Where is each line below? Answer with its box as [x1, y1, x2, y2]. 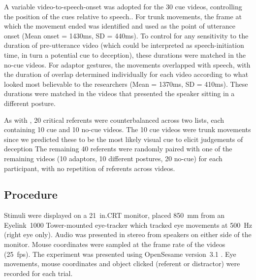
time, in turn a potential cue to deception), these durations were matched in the [4, 49, 246, 60]
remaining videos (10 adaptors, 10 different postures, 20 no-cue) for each [4, 153, 223, 163]
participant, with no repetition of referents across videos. [4, 163, 175, 173]
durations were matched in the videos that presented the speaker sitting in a [4, 88, 235, 99]
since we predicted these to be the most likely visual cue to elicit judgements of [4, 134, 243, 144]
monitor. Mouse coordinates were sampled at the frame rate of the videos [4, 239, 225, 249]
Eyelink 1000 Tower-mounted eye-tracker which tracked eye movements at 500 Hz [4, 219, 252, 230]
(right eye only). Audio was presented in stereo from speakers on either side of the [4, 229, 252, 240]
